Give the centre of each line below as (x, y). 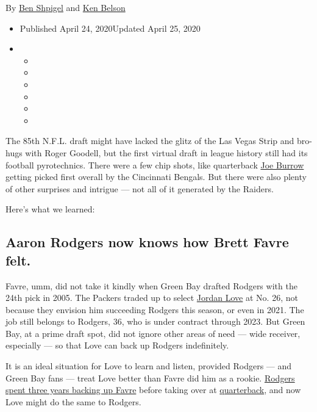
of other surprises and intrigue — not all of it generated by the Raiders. (140, 188)
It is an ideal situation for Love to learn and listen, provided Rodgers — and (149, 366)
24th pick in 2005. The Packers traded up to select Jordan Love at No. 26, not (152, 298)
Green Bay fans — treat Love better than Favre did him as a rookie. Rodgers (150, 378)
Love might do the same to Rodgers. (73, 401)
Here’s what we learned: (50, 209)
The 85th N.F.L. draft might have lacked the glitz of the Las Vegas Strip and (150, 141)
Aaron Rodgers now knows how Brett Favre (147, 242)
